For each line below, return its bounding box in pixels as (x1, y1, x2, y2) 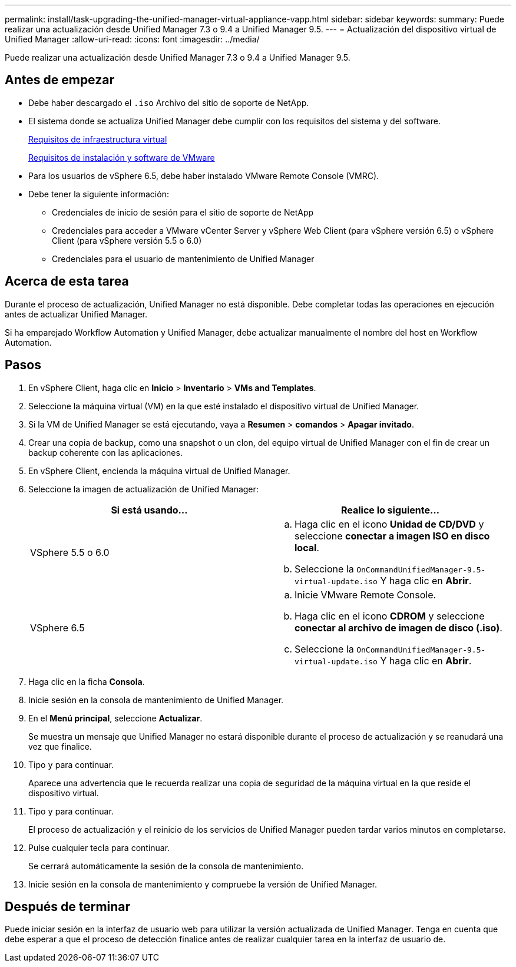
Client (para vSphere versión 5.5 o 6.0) (52, 235, 202, 246)
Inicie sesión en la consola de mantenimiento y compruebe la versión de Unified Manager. (28, 879, 378, 889)
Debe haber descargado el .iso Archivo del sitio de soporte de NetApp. (28, 97, 309, 108)
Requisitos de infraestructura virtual (28, 134, 167, 144)
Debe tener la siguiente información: (28, 188, 169, 199)
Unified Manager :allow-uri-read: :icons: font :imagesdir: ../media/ (5, 34, 260, 44)
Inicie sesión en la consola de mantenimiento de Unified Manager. (28, 694, 284, 705)
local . (295, 541, 319, 554)
